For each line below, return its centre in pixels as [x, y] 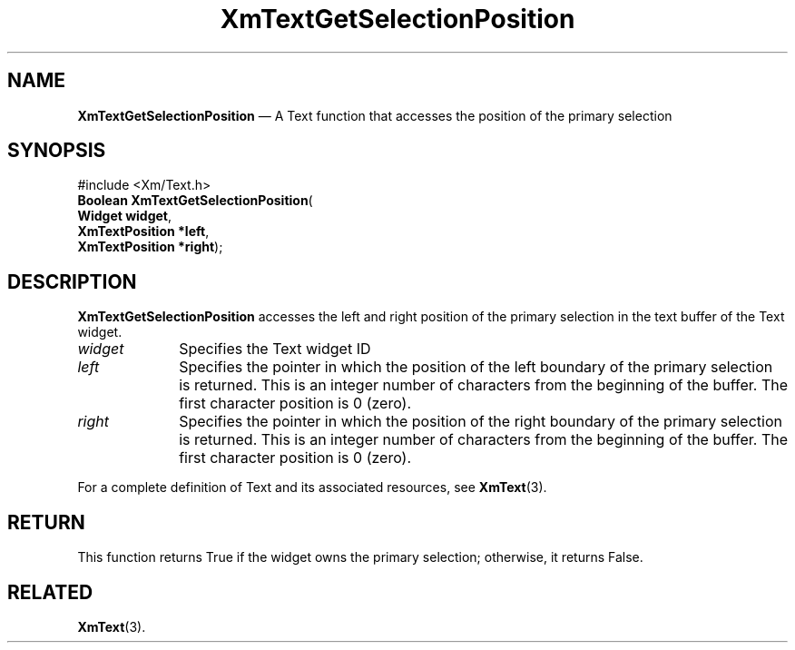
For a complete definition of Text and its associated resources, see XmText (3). [312, 487]
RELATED [50, 592]
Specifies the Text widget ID [275, 349]
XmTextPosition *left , [143, 231]
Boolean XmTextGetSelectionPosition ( [195, 201]
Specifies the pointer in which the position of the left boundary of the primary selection [476, 367]
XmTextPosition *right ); [150, 247]
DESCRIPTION [72, 281]
